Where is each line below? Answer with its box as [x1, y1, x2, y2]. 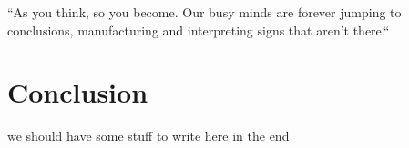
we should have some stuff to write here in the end [7, 126, 290, 145]
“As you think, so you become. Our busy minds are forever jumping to [7, 3, 402, 21]
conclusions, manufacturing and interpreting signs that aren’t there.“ [7, 20, 390, 39]
